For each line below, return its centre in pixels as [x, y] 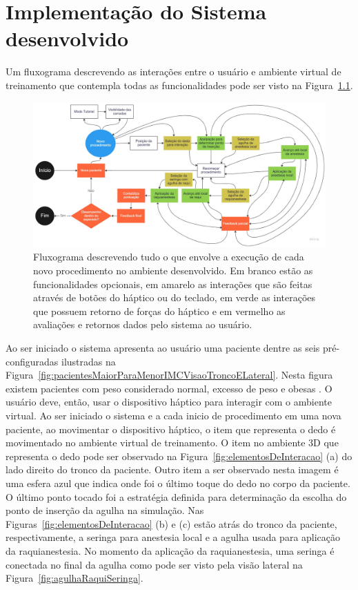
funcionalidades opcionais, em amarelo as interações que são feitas [173, 284]
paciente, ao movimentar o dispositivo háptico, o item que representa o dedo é [171, 429]
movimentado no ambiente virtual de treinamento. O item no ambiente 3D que [172, 442]
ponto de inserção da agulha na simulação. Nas [105, 510]
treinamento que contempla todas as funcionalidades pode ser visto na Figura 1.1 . [179, 85]
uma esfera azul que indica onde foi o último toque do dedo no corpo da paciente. [178, 483]
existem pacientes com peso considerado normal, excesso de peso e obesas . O [169, 388]
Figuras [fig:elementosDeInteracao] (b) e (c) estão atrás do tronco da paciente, [171, 523]
